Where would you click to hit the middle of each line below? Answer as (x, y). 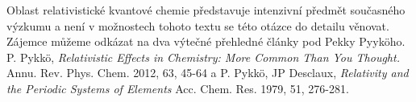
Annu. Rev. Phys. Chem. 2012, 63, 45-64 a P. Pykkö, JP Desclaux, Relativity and (208, 73)
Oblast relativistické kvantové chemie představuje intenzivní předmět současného (206, 10)
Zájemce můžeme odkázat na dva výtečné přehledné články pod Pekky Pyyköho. (206, 41)
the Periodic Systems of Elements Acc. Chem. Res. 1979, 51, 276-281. (178, 88)
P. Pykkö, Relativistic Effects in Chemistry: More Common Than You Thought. (203, 57)
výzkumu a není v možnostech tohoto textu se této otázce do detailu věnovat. (198, 25)
